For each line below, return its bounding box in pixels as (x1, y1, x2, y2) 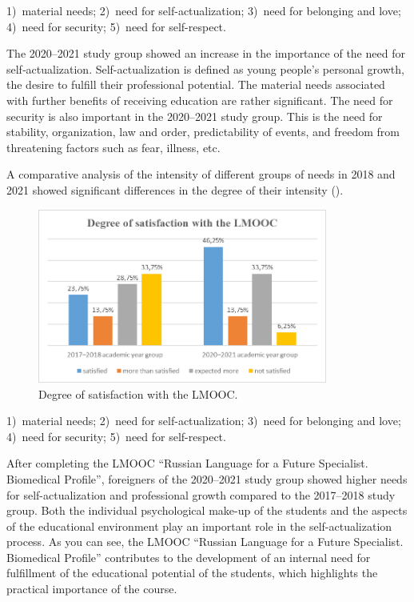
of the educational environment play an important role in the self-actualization (6, 517, 392, 534)
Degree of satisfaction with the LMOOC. (38, 385, 238, 402)
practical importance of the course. (6, 580, 177, 597)
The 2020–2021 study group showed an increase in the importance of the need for (6, 45, 405, 62)
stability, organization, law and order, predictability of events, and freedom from (6, 123, 400, 140)
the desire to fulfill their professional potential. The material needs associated (6, 76, 385, 93)
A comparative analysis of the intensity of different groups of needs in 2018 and (6, 166, 396, 183)
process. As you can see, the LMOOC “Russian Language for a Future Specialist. (6, 533, 404, 550)
